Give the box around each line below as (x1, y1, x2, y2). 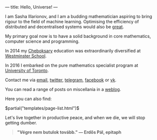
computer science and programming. (5, 38, 79, 44)
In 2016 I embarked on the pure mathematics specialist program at (5, 63, 138, 68)
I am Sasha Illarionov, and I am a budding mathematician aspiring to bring (5, 14, 153, 19)
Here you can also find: (5, 96, 52, 102)
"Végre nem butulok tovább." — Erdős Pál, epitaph (17, 129, 122, 135)
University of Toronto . (5, 68, 49, 73)
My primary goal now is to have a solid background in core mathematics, (5, 34, 151, 39)
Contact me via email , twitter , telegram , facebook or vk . (5, 77, 117, 83)
